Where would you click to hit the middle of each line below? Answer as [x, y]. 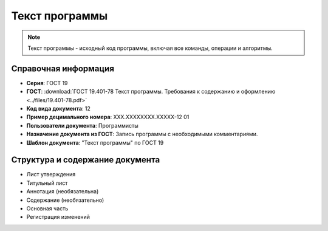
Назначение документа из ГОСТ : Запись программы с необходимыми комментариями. [142, 134]
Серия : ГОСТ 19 [47, 83]
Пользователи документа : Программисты [83, 125]
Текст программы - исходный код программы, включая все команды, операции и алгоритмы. [150, 48]
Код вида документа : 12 [59, 109]
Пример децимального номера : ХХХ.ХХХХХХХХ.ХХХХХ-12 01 [108, 117]
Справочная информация [63, 68]
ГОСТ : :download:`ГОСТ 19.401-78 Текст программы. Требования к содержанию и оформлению [151, 92]
